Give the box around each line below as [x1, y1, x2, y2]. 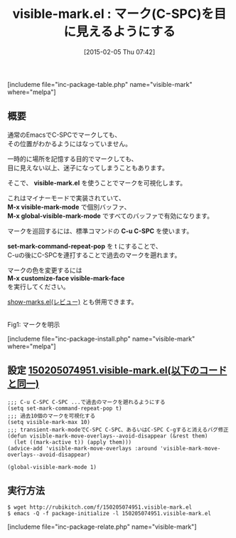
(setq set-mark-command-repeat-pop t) [7, 405, 122, 412]
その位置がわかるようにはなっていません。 [7, 139, 132, 148]
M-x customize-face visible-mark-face [7, 274, 125, 282]
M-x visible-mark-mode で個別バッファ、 [7, 202, 131, 211]
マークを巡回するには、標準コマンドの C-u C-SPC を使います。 [7, 227, 193, 235]
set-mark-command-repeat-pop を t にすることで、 [7, 242, 162, 250]
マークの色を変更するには [7, 266, 82, 274]
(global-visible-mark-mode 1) [7, 463, 97, 470]
